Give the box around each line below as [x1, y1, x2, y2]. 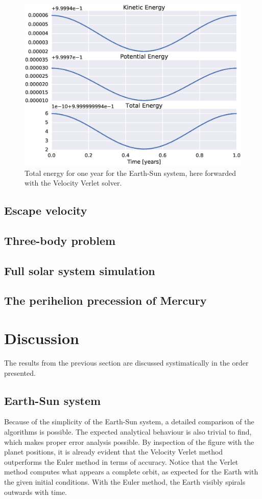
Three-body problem [4, 232, 116, 248]
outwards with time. [4, 486, 67, 497]
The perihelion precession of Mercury [4, 292, 207, 308]
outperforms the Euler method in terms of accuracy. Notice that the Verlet [4, 456, 239, 467]
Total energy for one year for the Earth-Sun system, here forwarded [25, 167, 236, 178]
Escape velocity [4, 202, 87, 218]
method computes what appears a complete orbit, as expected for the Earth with [4, 466, 258, 477]
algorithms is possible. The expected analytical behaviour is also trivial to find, [4, 426, 252, 437]
